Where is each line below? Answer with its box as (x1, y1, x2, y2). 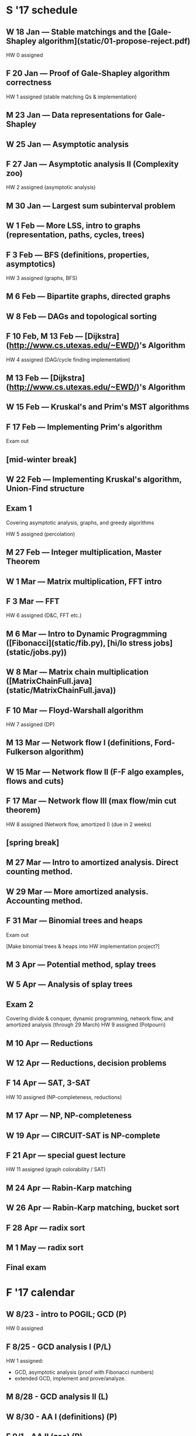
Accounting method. (6, 896, 83, 906)
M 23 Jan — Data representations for (6, 110, 143, 120)
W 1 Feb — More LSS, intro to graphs (6, 221, 141, 231)
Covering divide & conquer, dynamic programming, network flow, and (6, 1015, 174, 1022)
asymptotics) (6, 259, 56, 269)
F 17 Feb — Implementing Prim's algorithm (6, 422, 163, 432)
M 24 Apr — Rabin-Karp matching (6, 1183, 132, 1193)
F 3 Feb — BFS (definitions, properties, (6, 250, 150, 260)
